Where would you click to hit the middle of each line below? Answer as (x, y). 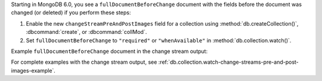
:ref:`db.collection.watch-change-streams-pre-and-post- (229, 62)
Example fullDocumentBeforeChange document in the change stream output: (109, 51)
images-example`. (33, 70)
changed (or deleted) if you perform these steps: (71, 13)
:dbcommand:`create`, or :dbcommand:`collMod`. (86, 32)
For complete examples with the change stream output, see (84, 62)
